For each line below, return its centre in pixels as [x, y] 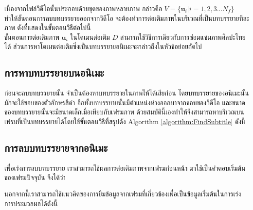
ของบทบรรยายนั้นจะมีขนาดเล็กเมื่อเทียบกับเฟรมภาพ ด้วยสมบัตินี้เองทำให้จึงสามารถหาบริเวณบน [124, 112]
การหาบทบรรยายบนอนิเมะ [54, 73]
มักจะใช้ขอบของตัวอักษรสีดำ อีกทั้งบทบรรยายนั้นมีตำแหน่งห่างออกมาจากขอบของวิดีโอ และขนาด [125, 102]
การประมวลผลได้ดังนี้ [31, 203]
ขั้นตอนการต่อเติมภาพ [32, 37]
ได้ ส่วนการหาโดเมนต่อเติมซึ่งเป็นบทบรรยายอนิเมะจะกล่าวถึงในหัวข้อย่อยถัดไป [103, 46]
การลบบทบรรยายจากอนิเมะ [56, 147]
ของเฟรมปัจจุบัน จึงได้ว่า [35, 177]
